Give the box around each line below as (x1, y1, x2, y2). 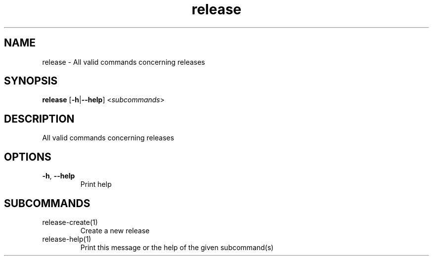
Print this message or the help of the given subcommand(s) (80, 243, 274, 252)
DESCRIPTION (4, 112, 75, 125)
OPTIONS (4, 150, 51, 163)
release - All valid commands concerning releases (42, 57, 205, 66)
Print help (80, 180, 112, 189)
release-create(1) (42, 217, 98, 226)
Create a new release (80, 226, 150, 235)
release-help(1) (42, 234, 91, 243)
